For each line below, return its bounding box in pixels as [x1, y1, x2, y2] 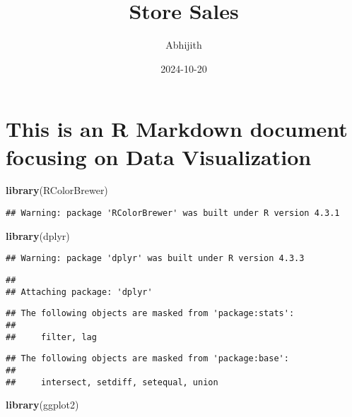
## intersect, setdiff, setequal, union [6, 377, 218, 387]
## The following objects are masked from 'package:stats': [6, 308, 295, 319]
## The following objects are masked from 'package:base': [6, 353, 289, 364]
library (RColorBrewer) [6, 183, 108, 198]
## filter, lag [6, 332, 97, 342]
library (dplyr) [6, 228, 70, 243]
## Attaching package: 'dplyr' [6, 286, 153, 297]
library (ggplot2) [6, 397, 79, 412]
